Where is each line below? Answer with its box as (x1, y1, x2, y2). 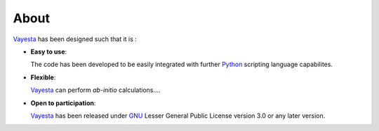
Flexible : (30, 73, 56, 82)
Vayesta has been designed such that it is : (13, 35, 137, 43)
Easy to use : (30, 47, 67, 56)
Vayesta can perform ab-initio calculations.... (30, 86, 161, 94)
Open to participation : (30, 98, 96, 107)
